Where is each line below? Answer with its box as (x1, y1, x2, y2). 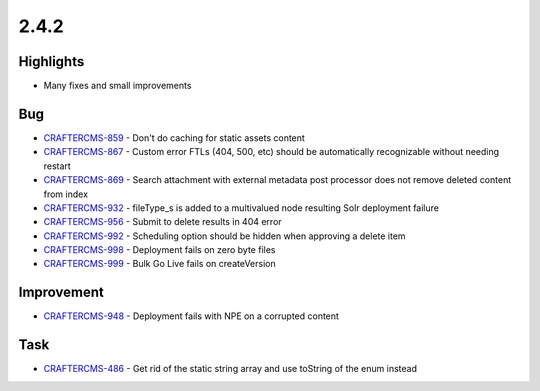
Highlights (18, 53, 85, 70)
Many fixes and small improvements (43, 80, 192, 92)
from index (43, 188, 89, 200)
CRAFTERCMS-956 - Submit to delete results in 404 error (43, 216, 282, 228)
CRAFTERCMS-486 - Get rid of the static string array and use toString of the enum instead (43, 363, 417, 375)
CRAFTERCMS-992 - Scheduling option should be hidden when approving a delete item (43, 230, 406, 242)
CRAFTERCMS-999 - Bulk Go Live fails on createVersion (43, 258, 276, 270)
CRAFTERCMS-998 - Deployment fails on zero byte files (43, 244, 276, 256)
